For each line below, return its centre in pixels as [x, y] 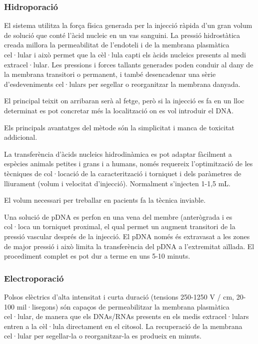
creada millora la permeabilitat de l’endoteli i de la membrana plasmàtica [117, 45]
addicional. [21, 137]
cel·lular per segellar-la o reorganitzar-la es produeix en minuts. [103, 336]
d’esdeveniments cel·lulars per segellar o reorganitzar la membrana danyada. [122, 84]
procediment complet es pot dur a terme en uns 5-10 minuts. [97, 256]
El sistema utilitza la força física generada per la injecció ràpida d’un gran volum [128, 25]
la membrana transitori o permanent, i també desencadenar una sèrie [110, 74]
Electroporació [34, 278]
